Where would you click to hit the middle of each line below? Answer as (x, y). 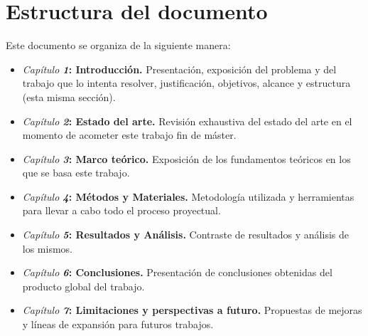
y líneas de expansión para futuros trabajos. (118, 324)
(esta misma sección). (69, 96)
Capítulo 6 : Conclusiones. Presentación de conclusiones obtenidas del (177, 272)
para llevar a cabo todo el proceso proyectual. (121, 210)
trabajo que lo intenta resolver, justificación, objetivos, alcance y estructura (186, 83)
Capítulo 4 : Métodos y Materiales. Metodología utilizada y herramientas (188, 196)
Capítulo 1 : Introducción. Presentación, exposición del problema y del (179, 69)
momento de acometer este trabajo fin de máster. (129, 135)
